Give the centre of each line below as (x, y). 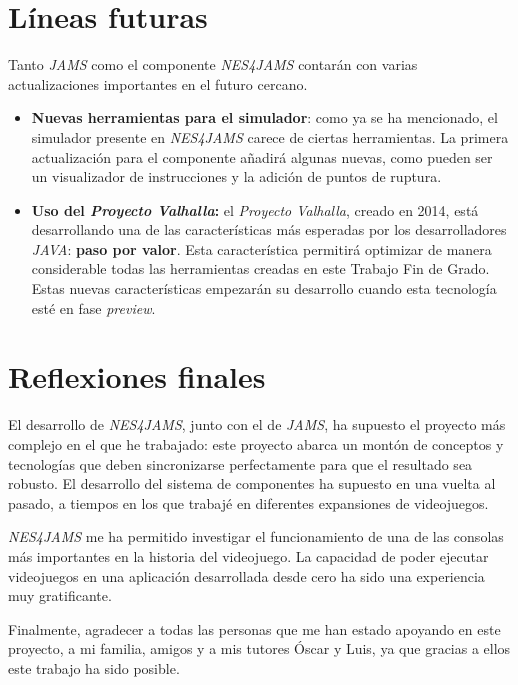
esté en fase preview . (93, 307)
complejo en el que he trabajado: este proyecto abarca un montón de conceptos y (256, 443)
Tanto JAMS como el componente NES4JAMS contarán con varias (213, 64)
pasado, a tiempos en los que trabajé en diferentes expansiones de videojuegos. (248, 502)
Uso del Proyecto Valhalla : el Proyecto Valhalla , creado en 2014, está (255, 209)
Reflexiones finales (137, 376)
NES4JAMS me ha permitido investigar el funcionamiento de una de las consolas (256, 536)
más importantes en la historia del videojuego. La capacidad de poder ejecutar (248, 555)
